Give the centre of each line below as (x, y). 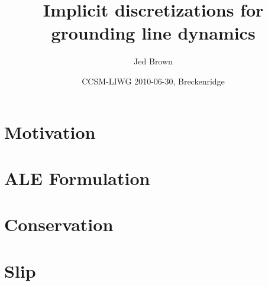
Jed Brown (153, 61)
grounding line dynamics (153, 33)
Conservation (59, 224)
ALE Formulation (77, 178)
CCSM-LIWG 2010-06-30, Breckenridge (153, 81)
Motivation (50, 131)
